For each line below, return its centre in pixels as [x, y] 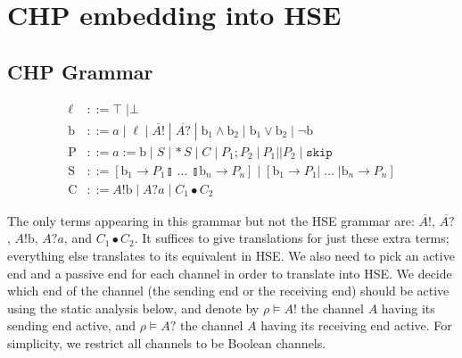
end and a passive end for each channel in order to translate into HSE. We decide [230, 273]
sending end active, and [71, 325]
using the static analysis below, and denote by [133, 308]
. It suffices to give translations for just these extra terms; [292, 238]
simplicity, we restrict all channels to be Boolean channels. [167, 342]
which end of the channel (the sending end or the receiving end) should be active [228, 291]
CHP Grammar [80, 71]
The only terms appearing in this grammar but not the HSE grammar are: [211, 220]
